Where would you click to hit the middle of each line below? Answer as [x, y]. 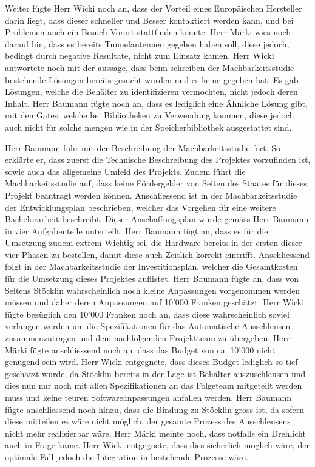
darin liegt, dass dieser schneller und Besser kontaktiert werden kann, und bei [149, 20]
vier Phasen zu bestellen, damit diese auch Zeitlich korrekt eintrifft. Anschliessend [157, 254]
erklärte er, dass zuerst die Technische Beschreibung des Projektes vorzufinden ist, [158, 159]
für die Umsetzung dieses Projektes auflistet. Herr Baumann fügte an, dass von [152, 278]
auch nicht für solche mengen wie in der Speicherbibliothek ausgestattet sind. [148, 127]
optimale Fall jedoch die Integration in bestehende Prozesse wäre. [127, 456]
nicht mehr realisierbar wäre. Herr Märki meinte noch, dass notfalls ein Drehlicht [155, 433]
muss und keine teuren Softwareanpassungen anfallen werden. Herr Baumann [148, 397]
